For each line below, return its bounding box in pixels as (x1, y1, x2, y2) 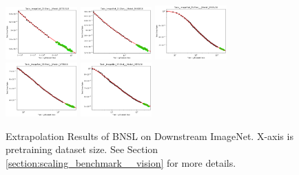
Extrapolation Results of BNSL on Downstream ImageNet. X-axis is (6, 128, 293, 143)
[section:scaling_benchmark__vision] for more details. (6, 156, 236, 170)
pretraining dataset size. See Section (6, 142, 158, 156)
